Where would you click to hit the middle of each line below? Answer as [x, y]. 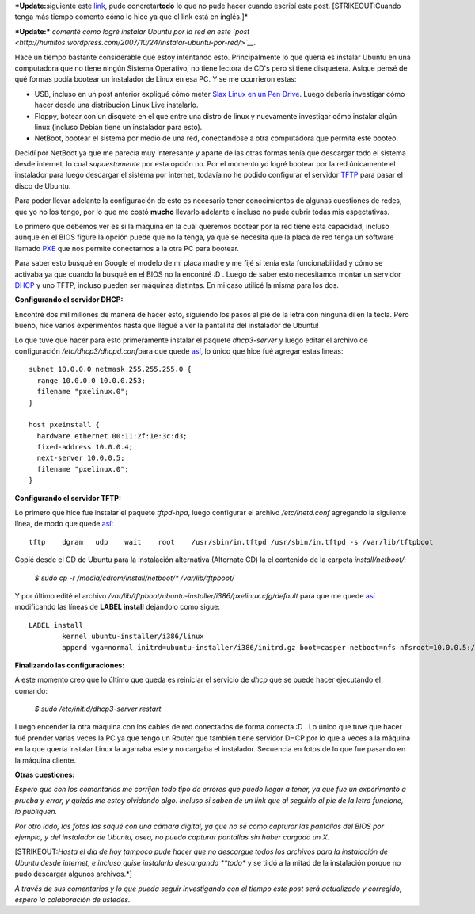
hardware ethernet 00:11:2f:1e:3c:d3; [112, 436]
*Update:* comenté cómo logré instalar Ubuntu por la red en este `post [132, 31]
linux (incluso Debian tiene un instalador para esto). [118, 127]
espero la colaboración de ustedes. [72, 899]
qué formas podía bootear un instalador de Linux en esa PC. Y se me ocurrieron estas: [156, 79]
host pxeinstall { [65, 425]
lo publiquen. [36, 812]
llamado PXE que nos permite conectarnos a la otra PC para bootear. [127, 248]
